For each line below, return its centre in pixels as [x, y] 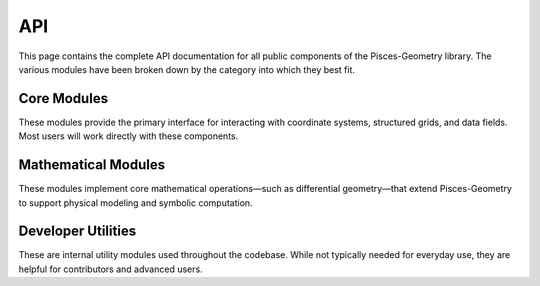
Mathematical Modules [91, 165]
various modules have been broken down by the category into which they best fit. [186, 69]
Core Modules [63, 98]
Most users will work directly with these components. [128, 136]
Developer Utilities [77, 231]
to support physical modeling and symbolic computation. [136, 202]
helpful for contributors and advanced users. [111, 269]
